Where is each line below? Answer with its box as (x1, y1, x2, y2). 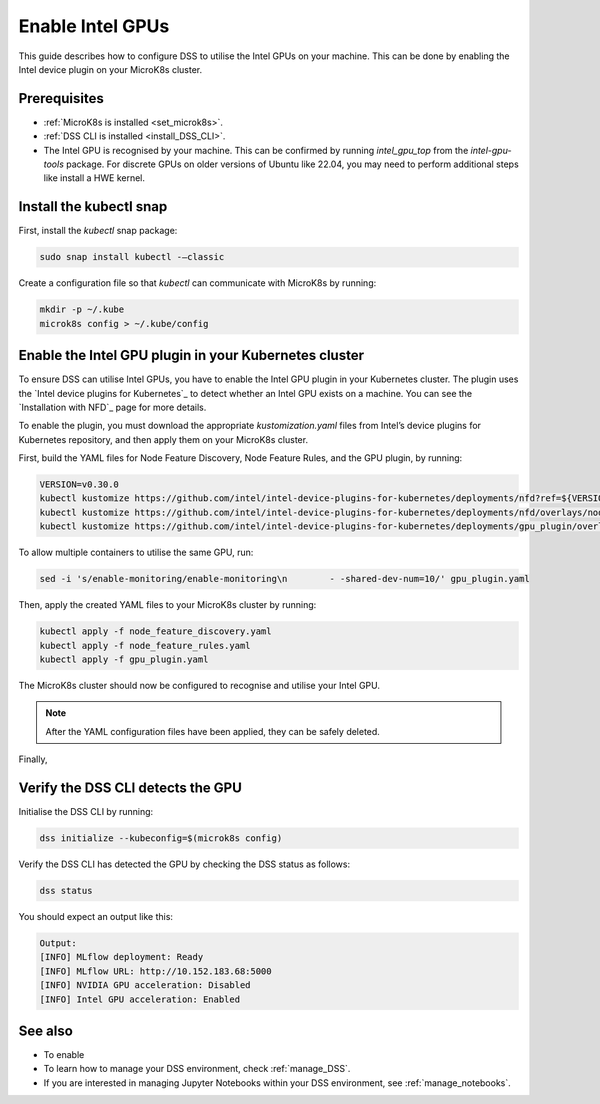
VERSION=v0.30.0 (39, 479, 120, 490)
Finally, (18, 753, 48, 765)
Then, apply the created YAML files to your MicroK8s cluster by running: (18, 599, 317, 611)
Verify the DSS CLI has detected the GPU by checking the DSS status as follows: (18, 858, 350, 870)
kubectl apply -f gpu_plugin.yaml (39, 653, 209, 665)
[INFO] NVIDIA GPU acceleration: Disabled (39, 980, 251, 991)
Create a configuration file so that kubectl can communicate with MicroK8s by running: (18, 277, 377, 289)
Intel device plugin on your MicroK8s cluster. (18, 63, 203, 75)
